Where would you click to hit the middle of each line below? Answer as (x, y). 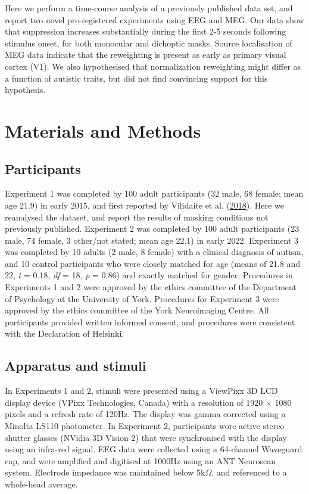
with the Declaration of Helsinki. (65, 333)
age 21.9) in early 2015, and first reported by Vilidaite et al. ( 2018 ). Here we (144, 205)
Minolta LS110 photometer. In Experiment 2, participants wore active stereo (145, 426)
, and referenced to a (249, 472)
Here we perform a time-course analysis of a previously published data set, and (149, 8)
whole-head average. (41, 484)
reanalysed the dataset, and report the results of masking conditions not (137, 217)
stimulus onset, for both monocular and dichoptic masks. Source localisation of (149, 43)
